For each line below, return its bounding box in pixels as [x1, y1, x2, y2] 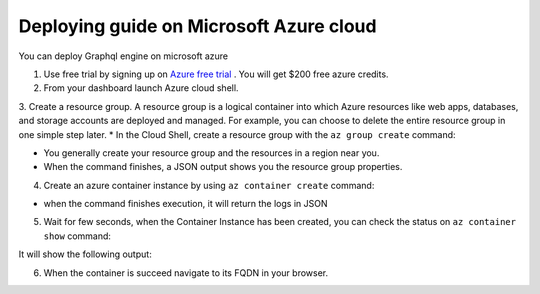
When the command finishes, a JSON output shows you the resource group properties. [43, 161, 403, 173]
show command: [43, 230, 112, 242]
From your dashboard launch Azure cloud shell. [43, 82, 239, 94]
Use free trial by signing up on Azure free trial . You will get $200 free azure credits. [43, 68, 389, 80]
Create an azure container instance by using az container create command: [43, 179, 375, 191]
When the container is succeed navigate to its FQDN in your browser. [43, 266, 329, 279]
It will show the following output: [18, 248, 152, 260]
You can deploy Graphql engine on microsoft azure [18, 50, 229, 62]
